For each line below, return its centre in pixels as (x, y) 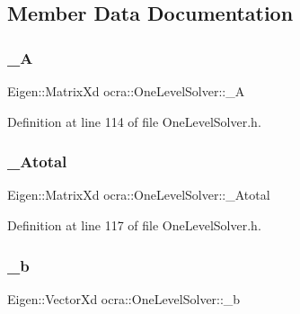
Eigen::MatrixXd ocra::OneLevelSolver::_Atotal (139, 195)
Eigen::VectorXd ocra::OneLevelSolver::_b (124, 298)
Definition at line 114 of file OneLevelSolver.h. (134, 121)
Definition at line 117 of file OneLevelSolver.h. (134, 225)
